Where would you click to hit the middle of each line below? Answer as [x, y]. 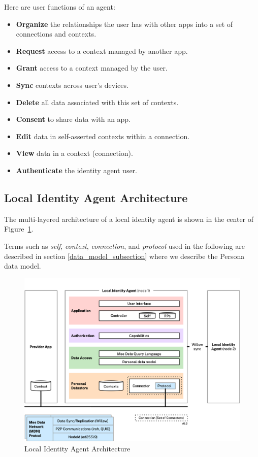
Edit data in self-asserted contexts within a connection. [103, 136]
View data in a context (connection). [74, 153]
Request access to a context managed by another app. [102, 51]
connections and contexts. [56, 34]
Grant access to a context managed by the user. [92, 68]
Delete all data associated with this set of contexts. [97, 102]
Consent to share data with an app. [73, 119]
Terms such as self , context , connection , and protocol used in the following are [124, 246]
